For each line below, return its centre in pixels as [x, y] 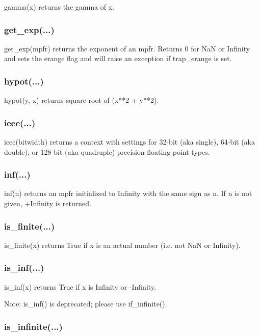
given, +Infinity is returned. [48, 203]
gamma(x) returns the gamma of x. [59, 7]
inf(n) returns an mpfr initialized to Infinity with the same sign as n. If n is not [128, 193]
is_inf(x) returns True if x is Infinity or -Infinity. [80, 286]
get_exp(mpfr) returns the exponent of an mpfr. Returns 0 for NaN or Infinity [127, 48]
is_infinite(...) [33, 326]
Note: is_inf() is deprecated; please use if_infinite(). [86, 304]
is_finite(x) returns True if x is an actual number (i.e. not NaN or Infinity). [122, 245]
